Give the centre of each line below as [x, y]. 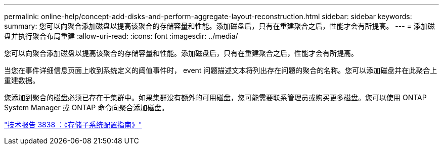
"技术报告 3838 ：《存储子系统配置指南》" [73, 125]
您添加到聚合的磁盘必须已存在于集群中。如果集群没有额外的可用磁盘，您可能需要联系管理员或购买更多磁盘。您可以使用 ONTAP [215, 97]
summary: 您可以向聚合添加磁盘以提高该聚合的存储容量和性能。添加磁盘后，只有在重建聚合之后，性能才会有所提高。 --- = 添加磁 [219, 26]
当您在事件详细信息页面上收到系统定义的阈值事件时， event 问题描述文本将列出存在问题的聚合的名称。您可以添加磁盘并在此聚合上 [221, 70]
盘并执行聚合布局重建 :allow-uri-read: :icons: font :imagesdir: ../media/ [121, 36]
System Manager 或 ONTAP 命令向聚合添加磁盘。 [86, 107]
